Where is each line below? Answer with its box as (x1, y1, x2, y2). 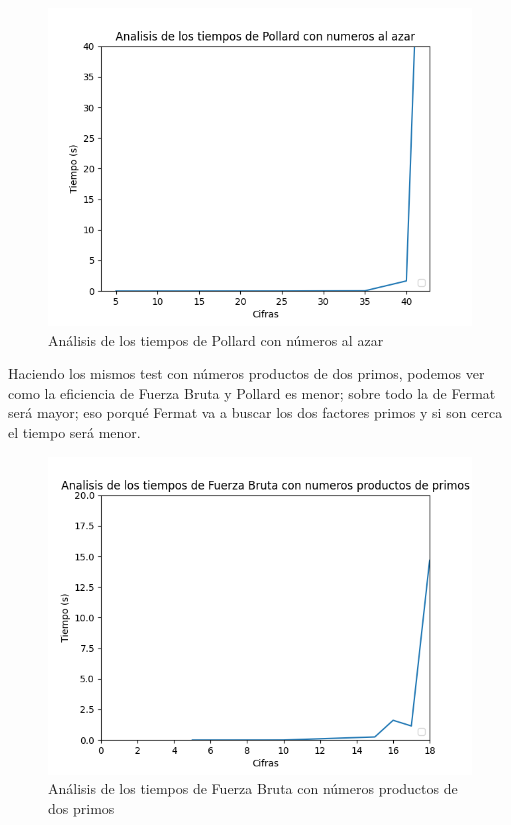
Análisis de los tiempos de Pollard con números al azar (48, 329, 384, 350)
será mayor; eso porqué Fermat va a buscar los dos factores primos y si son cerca (8, 402, 503, 423)
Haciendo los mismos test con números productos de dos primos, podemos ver (8, 363, 485, 384)
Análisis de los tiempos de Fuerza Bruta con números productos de (48, 778, 458, 799)
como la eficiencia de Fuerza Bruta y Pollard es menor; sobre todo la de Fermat (8, 382, 496, 403)
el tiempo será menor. (8, 421, 141, 442)
